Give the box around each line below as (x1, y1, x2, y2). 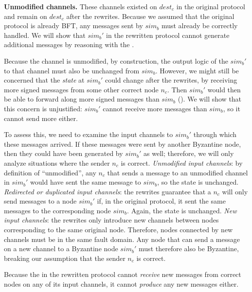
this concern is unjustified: (4, 103, 82, 113)
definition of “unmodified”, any (4, 167, 96, 177)
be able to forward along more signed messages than (4, 94, 160, 104)
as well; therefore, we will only (144, 148, 234, 158)
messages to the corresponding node (4, 205, 111, 215)
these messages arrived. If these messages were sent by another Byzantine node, (4, 138, 241, 149)
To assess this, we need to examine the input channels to (4, 129, 173, 139)
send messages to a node (4, 196, 77, 206)
